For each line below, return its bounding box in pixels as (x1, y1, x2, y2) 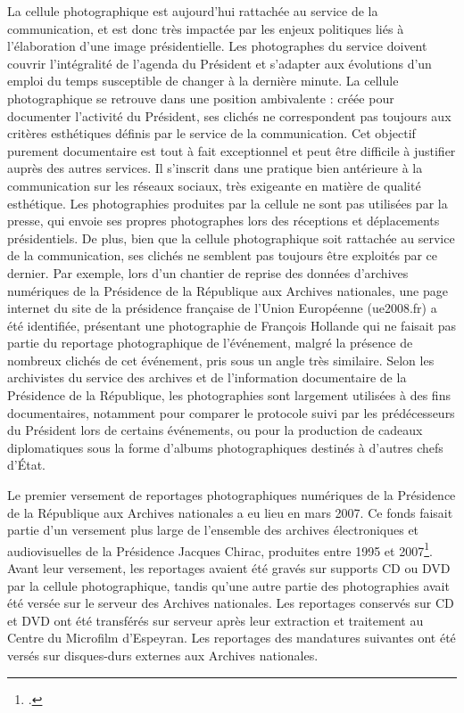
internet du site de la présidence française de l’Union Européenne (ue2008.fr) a (7, 299, 437, 317)
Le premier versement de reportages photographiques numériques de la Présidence (7, 486, 456, 504)
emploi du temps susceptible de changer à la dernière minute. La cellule (7, 71, 399, 90)
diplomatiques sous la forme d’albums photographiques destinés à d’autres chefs (7, 438, 443, 456)
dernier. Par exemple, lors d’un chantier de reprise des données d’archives (7, 263, 409, 282)
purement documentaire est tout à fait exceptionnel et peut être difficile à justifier (7, 141, 456, 160)
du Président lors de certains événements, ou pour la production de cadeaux (7, 421, 423, 439)
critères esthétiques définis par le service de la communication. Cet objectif (7, 124, 416, 143)
